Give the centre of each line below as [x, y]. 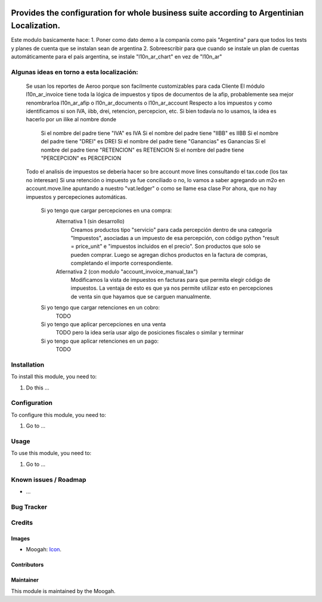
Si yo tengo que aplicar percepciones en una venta [103, 324]
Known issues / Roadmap [49, 480]
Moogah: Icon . [44, 549]
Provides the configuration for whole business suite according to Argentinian [157, 13]
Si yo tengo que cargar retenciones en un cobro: [100, 308]
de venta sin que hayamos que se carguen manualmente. [141, 296]
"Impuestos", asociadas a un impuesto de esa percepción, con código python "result [175, 238]
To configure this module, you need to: [59, 414]
